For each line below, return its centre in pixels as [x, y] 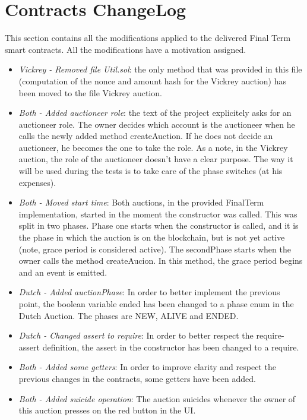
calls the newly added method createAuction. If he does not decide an [146, 136]
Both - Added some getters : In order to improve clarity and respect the [147, 367]
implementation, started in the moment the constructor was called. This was [158, 214]
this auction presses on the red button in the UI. [107, 410]
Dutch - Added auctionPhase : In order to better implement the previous [149, 292]
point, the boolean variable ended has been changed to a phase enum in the [156, 304]
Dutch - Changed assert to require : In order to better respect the [136, 335]
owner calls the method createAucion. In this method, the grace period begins [161, 260]
